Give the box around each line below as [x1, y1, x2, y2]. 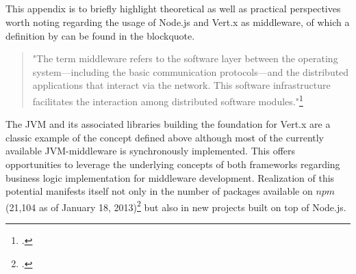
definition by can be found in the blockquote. [5, 28, 195, 42]
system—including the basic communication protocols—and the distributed [32, 64, 349, 79]
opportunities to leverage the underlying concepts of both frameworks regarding [5, 156, 340, 171]
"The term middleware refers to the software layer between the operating [32, 51, 338, 66]
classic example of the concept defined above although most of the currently [5, 130, 325, 144]
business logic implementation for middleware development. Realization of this [5, 170, 335, 184]
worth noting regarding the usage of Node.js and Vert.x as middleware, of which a [5, 14, 350, 29]
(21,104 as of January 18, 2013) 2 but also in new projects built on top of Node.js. [5, 197, 346, 214]
